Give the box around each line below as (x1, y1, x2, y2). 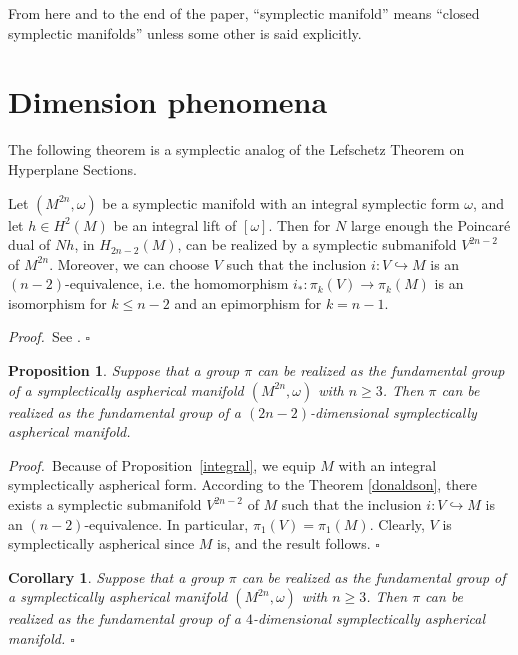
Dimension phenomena (8, 81, 328, 122)
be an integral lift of (113, 214, 237, 235)
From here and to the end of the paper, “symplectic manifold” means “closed (8, 3, 480, 23)
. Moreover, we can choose (49, 253, 210, 274)
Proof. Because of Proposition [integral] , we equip (8, 454, 316, 475)
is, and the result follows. (217, 533, 371, 554)
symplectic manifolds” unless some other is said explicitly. (8, 22, 362, 43)
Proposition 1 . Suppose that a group (8, 360, 240, 381)
